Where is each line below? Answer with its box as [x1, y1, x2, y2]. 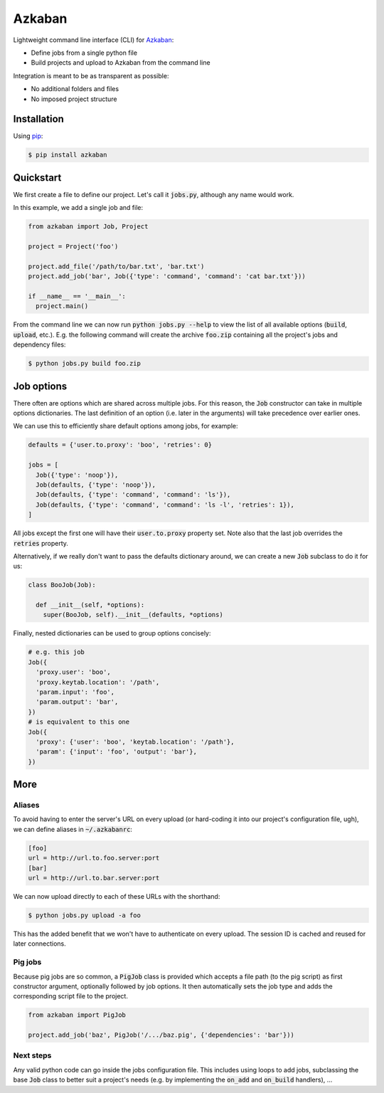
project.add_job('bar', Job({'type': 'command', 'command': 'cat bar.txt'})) [28, 273, 306, 280]
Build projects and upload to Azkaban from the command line [31, 58, 210, 67]
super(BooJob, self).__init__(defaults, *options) [43, 611, 223, 619]
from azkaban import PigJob [28, 1011, 126, 1019]
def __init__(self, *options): [36, 601, 145, 609]
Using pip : [13, 132, 43, 140]
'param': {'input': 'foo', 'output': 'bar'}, [36, 748, 197, 756]
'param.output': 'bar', [36, 698, 119, 706]
